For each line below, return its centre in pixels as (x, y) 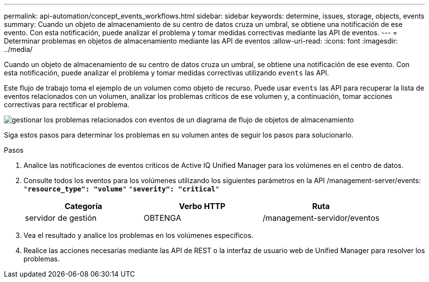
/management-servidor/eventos (321, 218)
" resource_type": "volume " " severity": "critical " (122, 189)
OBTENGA (162, 218)
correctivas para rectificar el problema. (67, 105)
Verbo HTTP (202, 206)
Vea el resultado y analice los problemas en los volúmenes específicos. (139, 235)
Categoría (83, 206)
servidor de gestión (61, 218)
